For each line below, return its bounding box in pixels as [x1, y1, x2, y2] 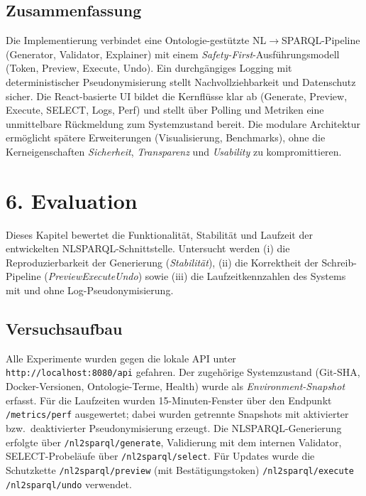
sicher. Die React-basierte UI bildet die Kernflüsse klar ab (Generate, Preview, [6, 88, 348, 103]
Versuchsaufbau [6, 318, 123, 340]
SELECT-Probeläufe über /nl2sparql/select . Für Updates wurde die [6, 448, 315, 463]
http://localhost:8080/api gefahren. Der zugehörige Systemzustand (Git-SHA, [6, 365, 360, 379]
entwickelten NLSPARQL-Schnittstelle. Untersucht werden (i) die [6, 241, 290, 256]
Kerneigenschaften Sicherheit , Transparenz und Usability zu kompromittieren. [6, 144, 342, 158]
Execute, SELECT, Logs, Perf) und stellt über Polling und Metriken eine [6, 102, 324, 117]
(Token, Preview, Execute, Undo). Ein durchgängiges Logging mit [6, 60, 292, 75]
